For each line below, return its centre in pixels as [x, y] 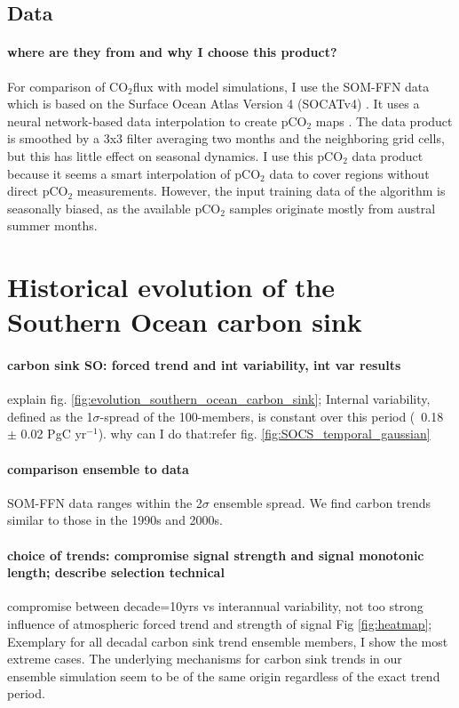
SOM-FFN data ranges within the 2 [105, 502]
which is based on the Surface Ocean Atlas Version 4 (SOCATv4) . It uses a [214, 104]
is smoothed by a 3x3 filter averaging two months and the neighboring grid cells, [226, 138]
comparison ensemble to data [98, 468]
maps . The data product [384, 121]
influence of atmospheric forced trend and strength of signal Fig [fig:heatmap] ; [220, 624]
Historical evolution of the [171, 287]
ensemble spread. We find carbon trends [322, 502]
